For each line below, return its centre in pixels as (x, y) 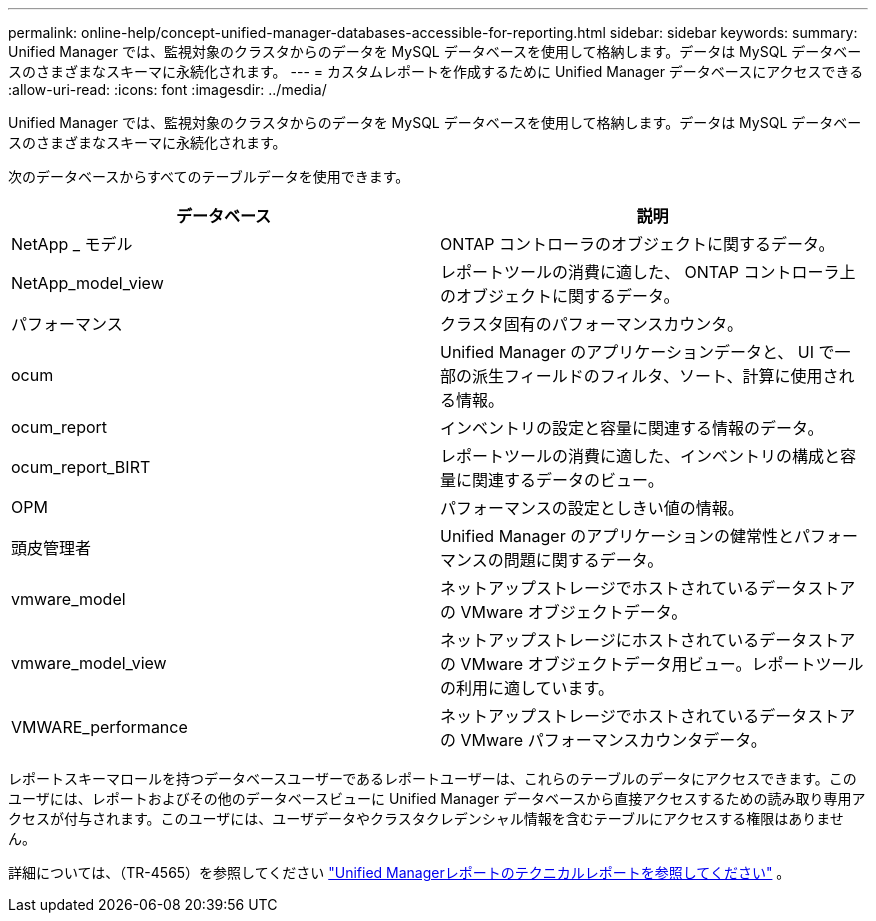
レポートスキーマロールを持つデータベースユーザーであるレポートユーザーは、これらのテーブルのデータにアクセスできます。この (432, 778)
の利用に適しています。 (527, 688)
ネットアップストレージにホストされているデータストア (648, 640)
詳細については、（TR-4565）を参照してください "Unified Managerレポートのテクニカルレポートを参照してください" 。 (399, 872)
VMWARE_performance (99, 727)
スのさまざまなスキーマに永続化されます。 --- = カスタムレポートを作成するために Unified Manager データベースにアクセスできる (436, 71)
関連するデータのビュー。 (568, 480)
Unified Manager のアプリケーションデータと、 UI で (637, 352)
